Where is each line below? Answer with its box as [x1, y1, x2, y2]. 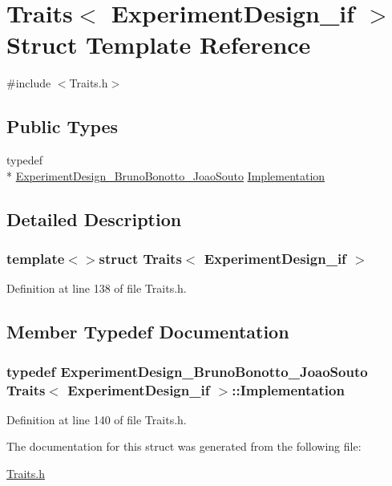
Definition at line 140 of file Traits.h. [6, 411, 187, 427]
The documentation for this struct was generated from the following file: [6, 438, 362, 455]
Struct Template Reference [6, 28, 311, 61]
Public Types [6, 114, 119, 139]
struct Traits [99, 249, 182, 268]
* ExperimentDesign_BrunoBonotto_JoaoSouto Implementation [6, 167, 325, 184]
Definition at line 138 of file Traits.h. [6, 280, 187, 297]
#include [6, 75, 51, 91]
